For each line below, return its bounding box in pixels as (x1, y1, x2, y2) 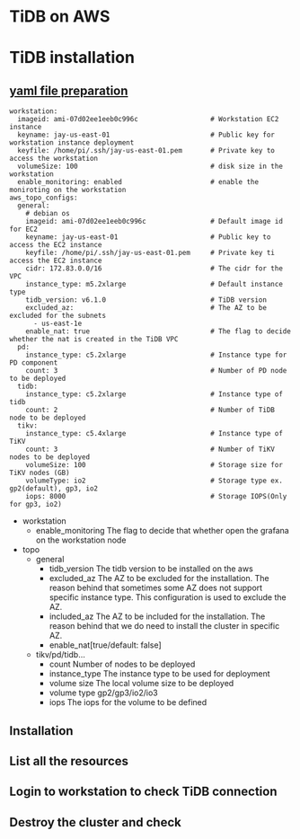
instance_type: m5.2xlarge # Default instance (25, 280, 283, 289)
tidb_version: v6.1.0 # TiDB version (25, 296, 268, 305)
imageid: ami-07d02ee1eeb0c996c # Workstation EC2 (17, 115, 279, 124)
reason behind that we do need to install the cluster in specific (49, 621, 280, 631)
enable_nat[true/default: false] (49, 640, 162, 650)
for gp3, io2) (9, 500, 63, 509)
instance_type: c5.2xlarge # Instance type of (25, 390, 283, 399)
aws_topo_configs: (9, 193, 78, 203)
